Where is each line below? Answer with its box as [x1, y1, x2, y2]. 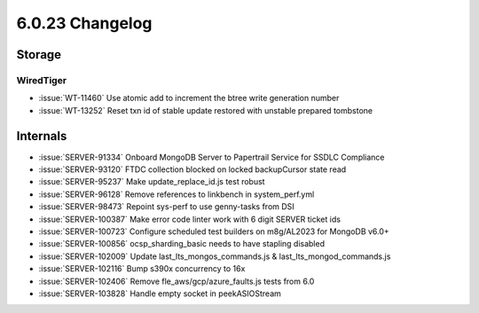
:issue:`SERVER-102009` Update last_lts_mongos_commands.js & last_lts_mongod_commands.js [38, 251, 391, 262]
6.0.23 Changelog [16, 13, 153, 33]
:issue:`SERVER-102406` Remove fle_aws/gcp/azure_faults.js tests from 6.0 [38, 276, 315, 286]
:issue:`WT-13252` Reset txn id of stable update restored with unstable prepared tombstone [38, 105, 373, 115]
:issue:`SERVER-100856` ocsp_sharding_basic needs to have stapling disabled [38, 239, 326, 249]
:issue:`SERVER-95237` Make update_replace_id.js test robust [38, 176, 265, 187]
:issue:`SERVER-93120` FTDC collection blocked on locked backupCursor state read [38, 164, 347, 175]
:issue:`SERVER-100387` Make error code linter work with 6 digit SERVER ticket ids [38, 214, 342, 224]
